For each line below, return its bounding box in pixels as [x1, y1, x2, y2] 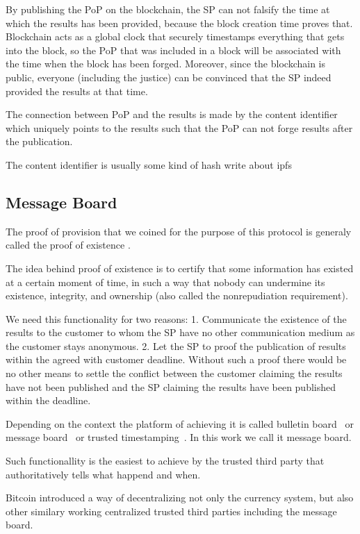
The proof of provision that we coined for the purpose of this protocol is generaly [6, 224, 352, 238]
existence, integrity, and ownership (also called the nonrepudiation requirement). [6, 288, 348, 303]
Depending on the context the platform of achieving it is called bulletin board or [6, 416, 354, 431]
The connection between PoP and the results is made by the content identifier [6, 107, 338, 122]
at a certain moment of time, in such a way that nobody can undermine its [6, 274, 325, 289]
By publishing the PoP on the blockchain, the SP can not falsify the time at [6, 2, 330, 16]
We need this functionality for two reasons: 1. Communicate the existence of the [6, 311, 347, 326]
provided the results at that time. [6, 83, 148, 98]
